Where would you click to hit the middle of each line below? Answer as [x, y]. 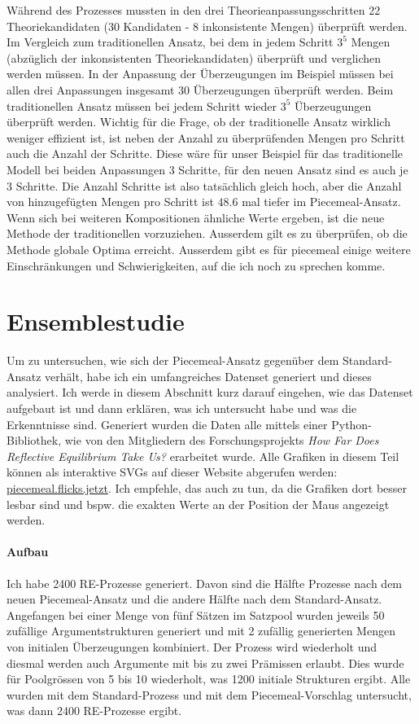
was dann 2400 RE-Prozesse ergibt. [94, 711]
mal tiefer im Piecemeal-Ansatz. [321, 202]
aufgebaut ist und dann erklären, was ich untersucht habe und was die [182, 408]
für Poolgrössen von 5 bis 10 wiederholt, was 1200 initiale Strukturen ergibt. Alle [209, 679]
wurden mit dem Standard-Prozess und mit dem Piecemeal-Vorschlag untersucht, [209, 694]
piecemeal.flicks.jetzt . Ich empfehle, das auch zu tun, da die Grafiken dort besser [207, 487]
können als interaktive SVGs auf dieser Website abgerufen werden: [172, 472]
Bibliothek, [34, 440]
